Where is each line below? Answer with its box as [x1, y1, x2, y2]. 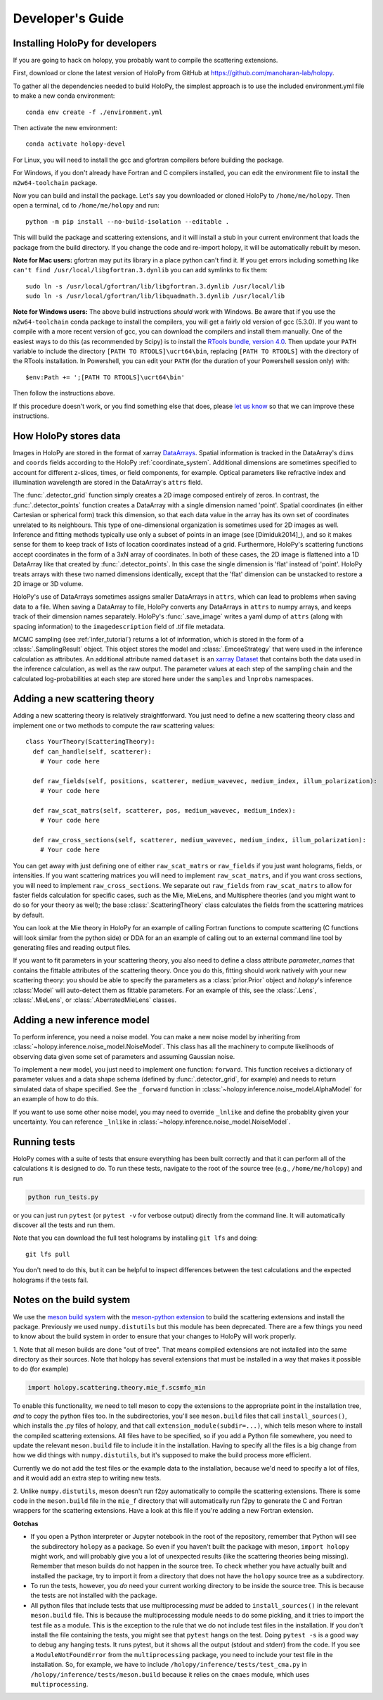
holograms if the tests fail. [13, 1276, 89, 1284]
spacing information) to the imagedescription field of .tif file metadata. [13, 622, 226, 630]
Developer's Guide [13, 11, 124, 26]
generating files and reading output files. [13, 944, 131, 951]
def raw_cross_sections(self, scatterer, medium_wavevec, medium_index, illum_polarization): [32, 836, 367, 844]
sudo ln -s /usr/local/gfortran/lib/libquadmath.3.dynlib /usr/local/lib [25, 292, 285, 300]
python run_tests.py [27, 1193, 98, 1201]
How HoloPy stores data [13, 430, 121, 442]
